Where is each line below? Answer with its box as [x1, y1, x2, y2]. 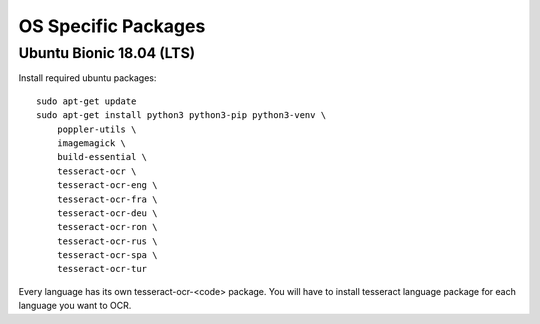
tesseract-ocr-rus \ [56, 235, 158, 247]
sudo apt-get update [36, 95, 137, 107]
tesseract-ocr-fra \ [56, 193, 158, 205]
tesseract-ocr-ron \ [56, 221, 158, 233]
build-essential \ [56, 151, 148, 163]
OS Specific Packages [18, 15, 206, 37]
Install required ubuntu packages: [18, 72, 157, 84]
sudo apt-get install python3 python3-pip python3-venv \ [36, 110, 327, 121]
